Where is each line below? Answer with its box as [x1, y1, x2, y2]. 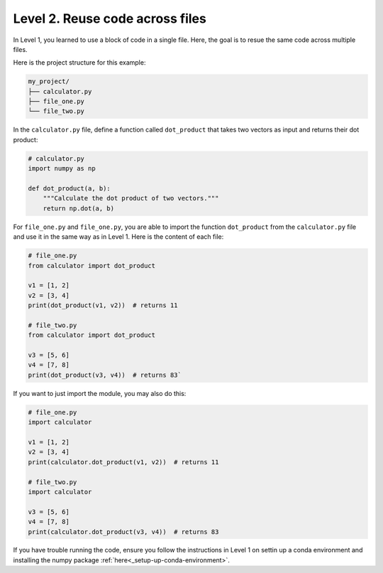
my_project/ [28, 77, 70, 85]
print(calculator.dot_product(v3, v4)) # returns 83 [28, 528, 219, 536]
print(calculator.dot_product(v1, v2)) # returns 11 [28, 458, 219, 466]
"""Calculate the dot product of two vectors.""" [43, 194, 219, 203]
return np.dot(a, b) [43, 204, 115, 213]
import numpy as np [28, 164, 96, 173]
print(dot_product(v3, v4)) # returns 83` [28, 370, 182, 379]
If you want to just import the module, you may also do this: [13, 389, 187, 397]
